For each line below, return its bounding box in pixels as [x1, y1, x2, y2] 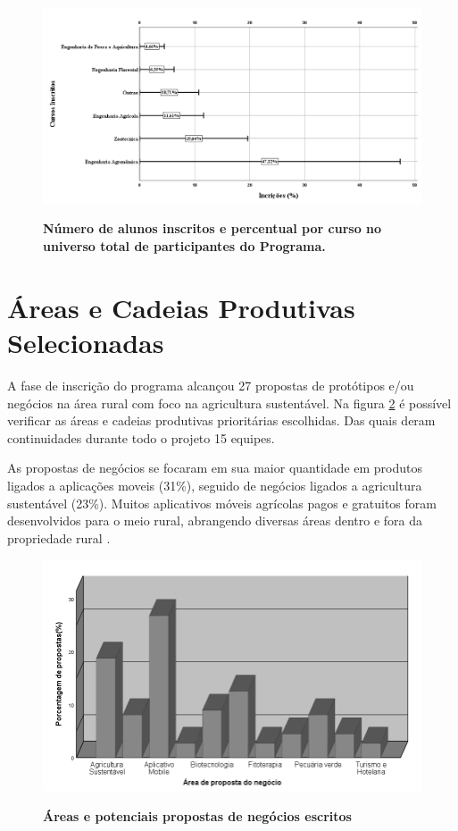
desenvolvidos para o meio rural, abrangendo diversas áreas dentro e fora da [7, 511, 423, 530]
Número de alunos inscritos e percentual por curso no [43, 219, 382, 238]
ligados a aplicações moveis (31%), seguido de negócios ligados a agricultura [7, 475, 422, 494]
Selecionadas [7, 324, 164, 361]
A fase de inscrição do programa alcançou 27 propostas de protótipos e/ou [7, 375, 414, 394]
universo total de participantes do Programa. [43, 237, 326, 256]
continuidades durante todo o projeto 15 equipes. [7, 428, 275, 447]
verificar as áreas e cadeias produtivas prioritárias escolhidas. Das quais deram [7, 411, 436, 430]
